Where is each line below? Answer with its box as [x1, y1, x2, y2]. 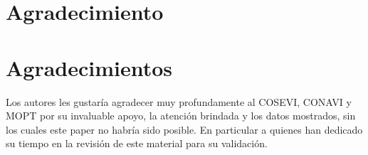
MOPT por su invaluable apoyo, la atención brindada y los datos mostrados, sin [6, 108, 356, 123]
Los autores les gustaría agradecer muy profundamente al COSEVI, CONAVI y [6, 94, 352, 109]
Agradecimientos [6, 53, 173, 82]
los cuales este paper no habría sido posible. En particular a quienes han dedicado [6, 122, 363, 137]
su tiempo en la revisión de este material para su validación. [6, 136, 268, 151]
